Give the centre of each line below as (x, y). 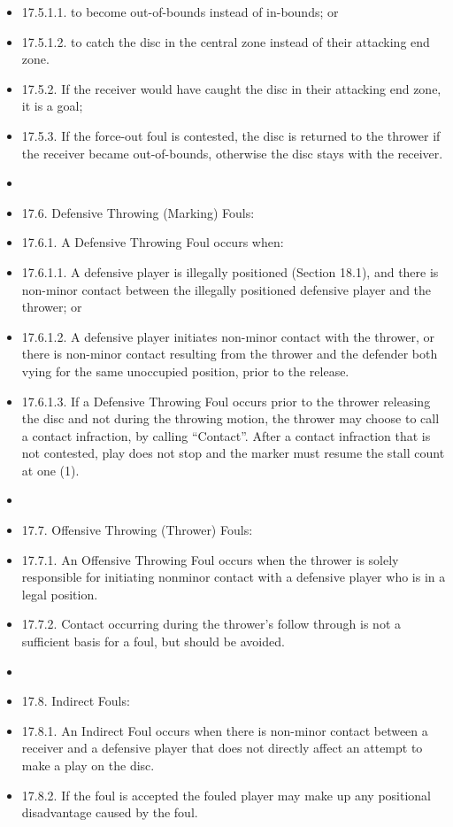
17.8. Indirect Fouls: (76, 701)
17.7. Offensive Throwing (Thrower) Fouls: (137, 530)
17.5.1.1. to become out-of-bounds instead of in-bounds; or (180, 12)
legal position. (60, 594)
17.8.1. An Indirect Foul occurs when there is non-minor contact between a (225, 730)
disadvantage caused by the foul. (110, 812)
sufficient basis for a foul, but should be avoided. (153, 642)
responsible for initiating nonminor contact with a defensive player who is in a (234, 577)
